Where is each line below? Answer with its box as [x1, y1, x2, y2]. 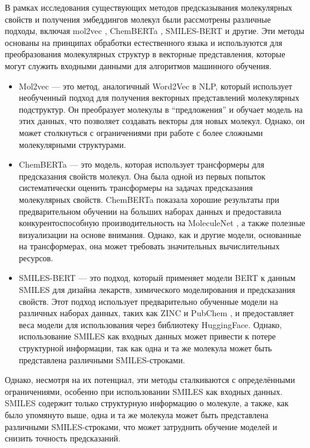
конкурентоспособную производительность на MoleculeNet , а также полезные [18, 217, 305, 229]
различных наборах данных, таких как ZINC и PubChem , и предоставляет [18, 307, 294, 319]
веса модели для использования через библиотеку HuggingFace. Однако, [18, 318, 282, 330]
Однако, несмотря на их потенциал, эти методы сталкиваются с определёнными [5, 373, 295, 386]
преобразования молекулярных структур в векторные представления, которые [5, 48, 286, 60]
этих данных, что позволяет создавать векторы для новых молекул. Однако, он [18, 115, 305, 127]
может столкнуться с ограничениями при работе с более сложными [18, 126, 263, 138]
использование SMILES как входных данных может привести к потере [18, 330, 276, 342]
